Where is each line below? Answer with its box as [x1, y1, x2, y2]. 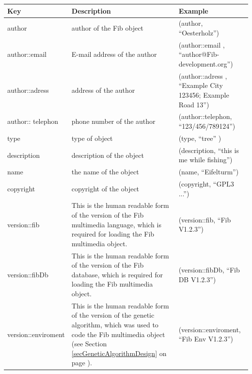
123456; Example [178, 90, 229, 100]
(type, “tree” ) [178, 133, 221, 143]
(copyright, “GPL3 [178, 179, 234, 188]
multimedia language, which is [71, 219, 161, 229]
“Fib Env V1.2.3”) [178, 334, 234, 344]
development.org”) [178, 58, 233, 68]
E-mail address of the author [71, 49, 157, 59]
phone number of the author [71, 116, 156, 126]
